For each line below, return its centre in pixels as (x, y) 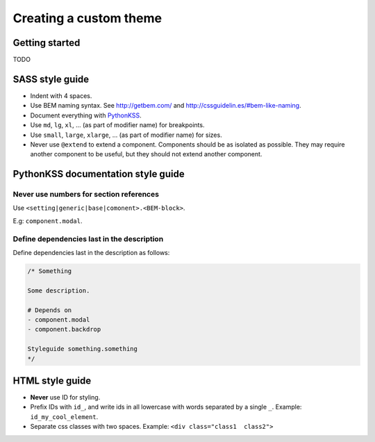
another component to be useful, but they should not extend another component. (146, 154)
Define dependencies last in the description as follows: (91, 253)
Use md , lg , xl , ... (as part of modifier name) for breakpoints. (117, 125)
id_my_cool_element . (64, 416)
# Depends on (50, 310)
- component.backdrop (64, 329)
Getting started (47, 43)
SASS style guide (51, 79)
